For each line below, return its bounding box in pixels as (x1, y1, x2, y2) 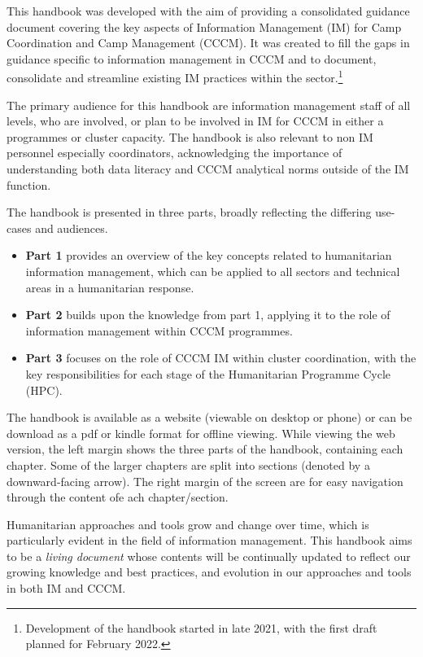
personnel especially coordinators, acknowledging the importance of (7, 144, 342, 161)
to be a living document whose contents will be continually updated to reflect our (7, 547, 411, 564)
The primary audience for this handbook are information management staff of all (7, 96, 411, 113)
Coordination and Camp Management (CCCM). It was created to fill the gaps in (7, 34, 410, 51)
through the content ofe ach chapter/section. (7, 488, 229, 506)
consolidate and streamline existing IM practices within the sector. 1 (7, 67, 343, 86)
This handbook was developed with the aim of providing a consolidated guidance (7, 2, 410, 19)
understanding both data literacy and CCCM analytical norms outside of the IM (7, 160, 409, 177)
